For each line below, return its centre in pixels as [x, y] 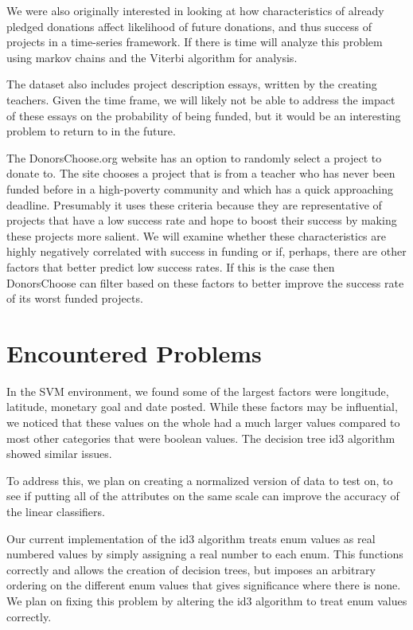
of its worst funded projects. [75, 298]
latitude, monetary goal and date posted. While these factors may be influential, [202, 407]
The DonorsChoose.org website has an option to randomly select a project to [194, 157]
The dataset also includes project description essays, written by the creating [192, 84]
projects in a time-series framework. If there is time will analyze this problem [195, 42]
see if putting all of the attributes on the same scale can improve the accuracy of [203, 496]
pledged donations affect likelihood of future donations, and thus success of [189, 26]
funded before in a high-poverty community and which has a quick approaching [200, 188]
